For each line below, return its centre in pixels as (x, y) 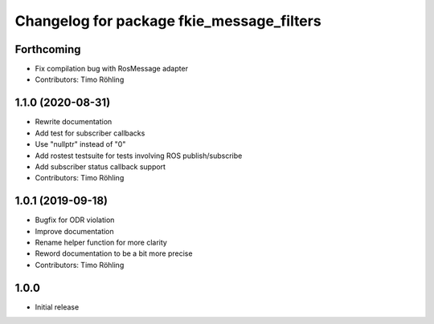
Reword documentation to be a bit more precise (114, 253)
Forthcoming (48, 49)
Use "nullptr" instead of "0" (80, 144)
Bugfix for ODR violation (75, 220)
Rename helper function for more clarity (101, 242)
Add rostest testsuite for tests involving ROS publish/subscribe (139, 156)
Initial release (57, 307)
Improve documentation (74, 231)
